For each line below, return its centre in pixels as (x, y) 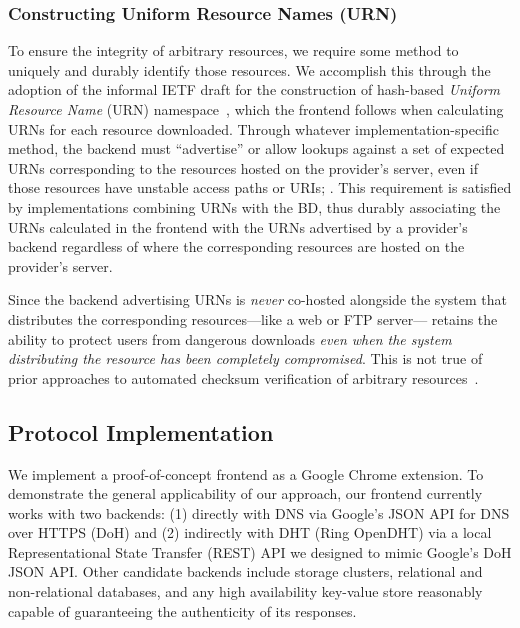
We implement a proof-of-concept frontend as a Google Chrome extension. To (246, 473)
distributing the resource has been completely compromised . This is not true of (245, 358)
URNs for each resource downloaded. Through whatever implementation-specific (253, 128)
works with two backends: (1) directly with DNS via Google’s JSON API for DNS (259, 512)
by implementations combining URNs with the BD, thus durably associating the (254, 206)
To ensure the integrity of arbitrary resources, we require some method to (233, 50)
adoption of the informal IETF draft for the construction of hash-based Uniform (254, 89)
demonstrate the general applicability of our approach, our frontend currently (245, 493)
